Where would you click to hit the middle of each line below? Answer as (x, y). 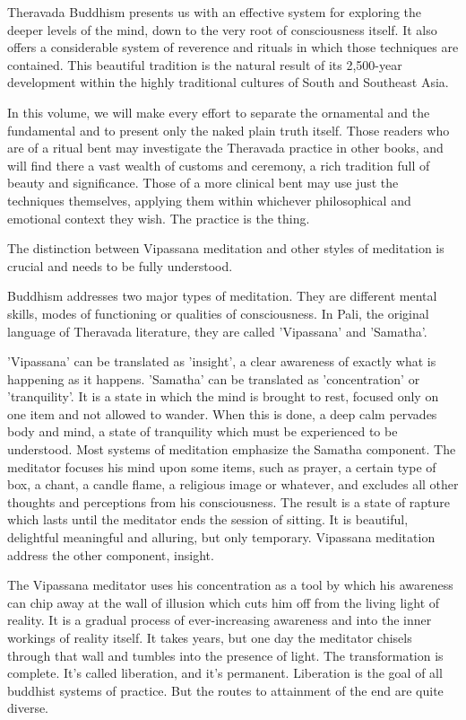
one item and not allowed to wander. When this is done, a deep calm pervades (222, 413)
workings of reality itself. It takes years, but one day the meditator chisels (210, 637)
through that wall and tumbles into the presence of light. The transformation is (225, 655)
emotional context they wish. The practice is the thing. (159, 218)
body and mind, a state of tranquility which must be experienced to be (203, 431)
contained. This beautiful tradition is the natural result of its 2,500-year (205, 64)
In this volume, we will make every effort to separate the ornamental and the (219, 112)
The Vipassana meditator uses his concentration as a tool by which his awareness (230, 585)
